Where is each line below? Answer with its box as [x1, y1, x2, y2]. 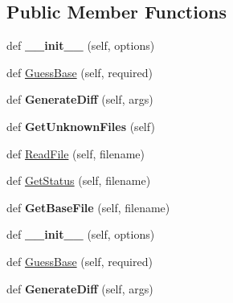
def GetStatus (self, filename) [6, 172, 151, 189]
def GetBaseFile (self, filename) [6, 199, 170, 215]
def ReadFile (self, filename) [6, 145, 145, 162]
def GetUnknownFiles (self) [6, 117, 155, 134]
